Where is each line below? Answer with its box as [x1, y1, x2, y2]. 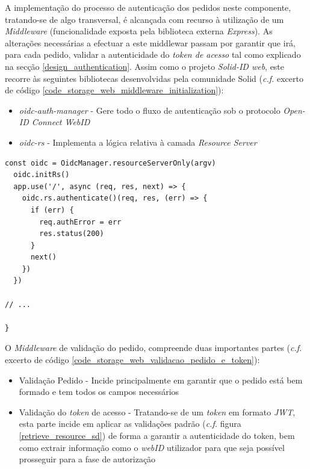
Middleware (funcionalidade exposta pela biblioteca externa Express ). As [5, 25, 273, 37]
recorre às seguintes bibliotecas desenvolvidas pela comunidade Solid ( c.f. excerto [5, 72, 303, 84]
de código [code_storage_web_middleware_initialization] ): [5, 84, 224, 96]
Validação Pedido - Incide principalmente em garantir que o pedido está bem [19, 373, 303, 386]
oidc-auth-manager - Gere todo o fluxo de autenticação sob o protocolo [19, 104, 281, 116]
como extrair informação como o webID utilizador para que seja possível [19, 441, 285, 453]
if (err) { [30, 205, 74, 214]
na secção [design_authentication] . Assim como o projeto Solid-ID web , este [5, 60, 285, 72]
